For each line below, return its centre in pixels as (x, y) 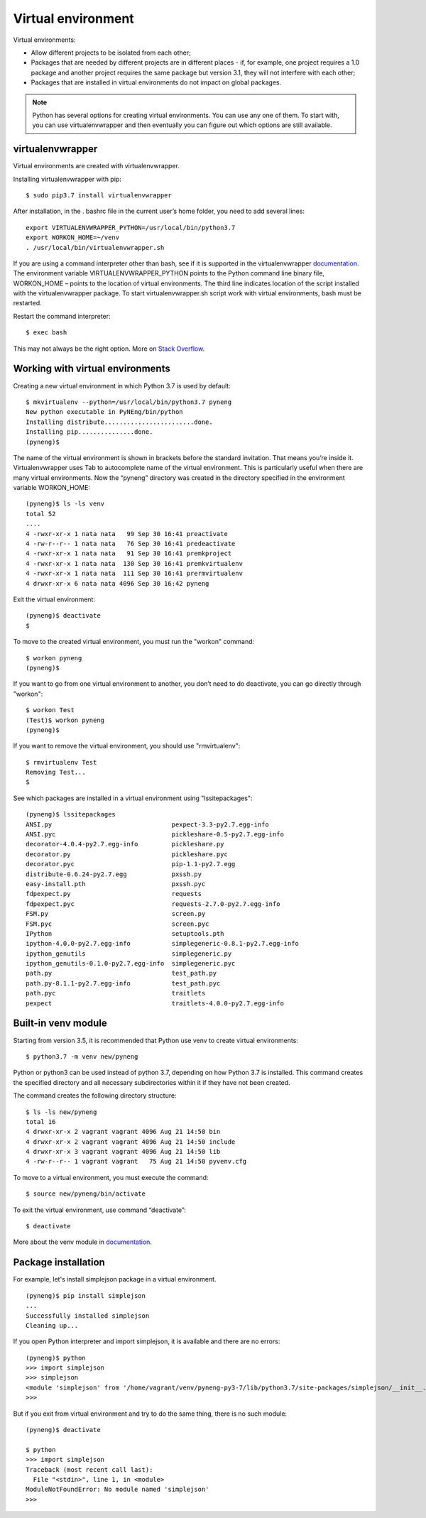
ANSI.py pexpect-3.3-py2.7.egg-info (147, 824)
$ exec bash (47, 333)
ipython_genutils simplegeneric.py (129, 954)
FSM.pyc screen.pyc (118, 924)
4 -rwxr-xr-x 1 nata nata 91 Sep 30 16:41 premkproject (129, 553)
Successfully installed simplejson (88, 1316)
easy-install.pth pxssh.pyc (116, 884)
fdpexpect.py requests (114, 894)
